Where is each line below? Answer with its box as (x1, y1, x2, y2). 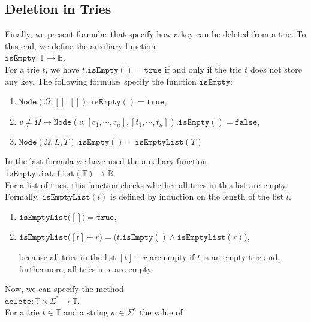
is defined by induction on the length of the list (110, 190, 284, 203)
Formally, (5, 190, 40, 203)
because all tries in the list (19, 250, 116, 263)
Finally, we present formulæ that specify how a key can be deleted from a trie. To (5, 28, 306, 40)
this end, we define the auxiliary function (5, 39, 156, 52)
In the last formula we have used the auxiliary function (5, 155, 207, 167)
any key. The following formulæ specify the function (5, 74, 197, 87)
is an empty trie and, (203, 250, 280, 263)
